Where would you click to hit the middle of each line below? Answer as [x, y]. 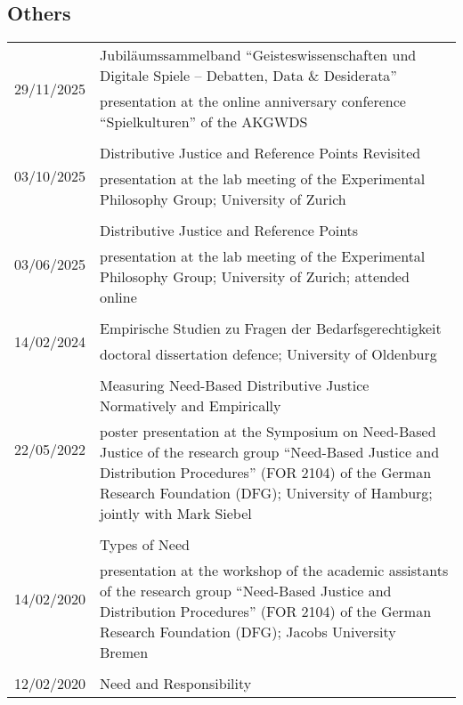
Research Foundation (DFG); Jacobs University [248, 632]
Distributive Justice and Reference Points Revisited [260, 153]
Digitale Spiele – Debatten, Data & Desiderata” [248, 76]
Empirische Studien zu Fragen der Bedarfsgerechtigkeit [271, 328]
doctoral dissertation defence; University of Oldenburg [268, 354]
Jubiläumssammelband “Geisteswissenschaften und [258, 55]
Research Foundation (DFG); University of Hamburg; [266, 493]
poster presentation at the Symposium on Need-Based [268, 432]
